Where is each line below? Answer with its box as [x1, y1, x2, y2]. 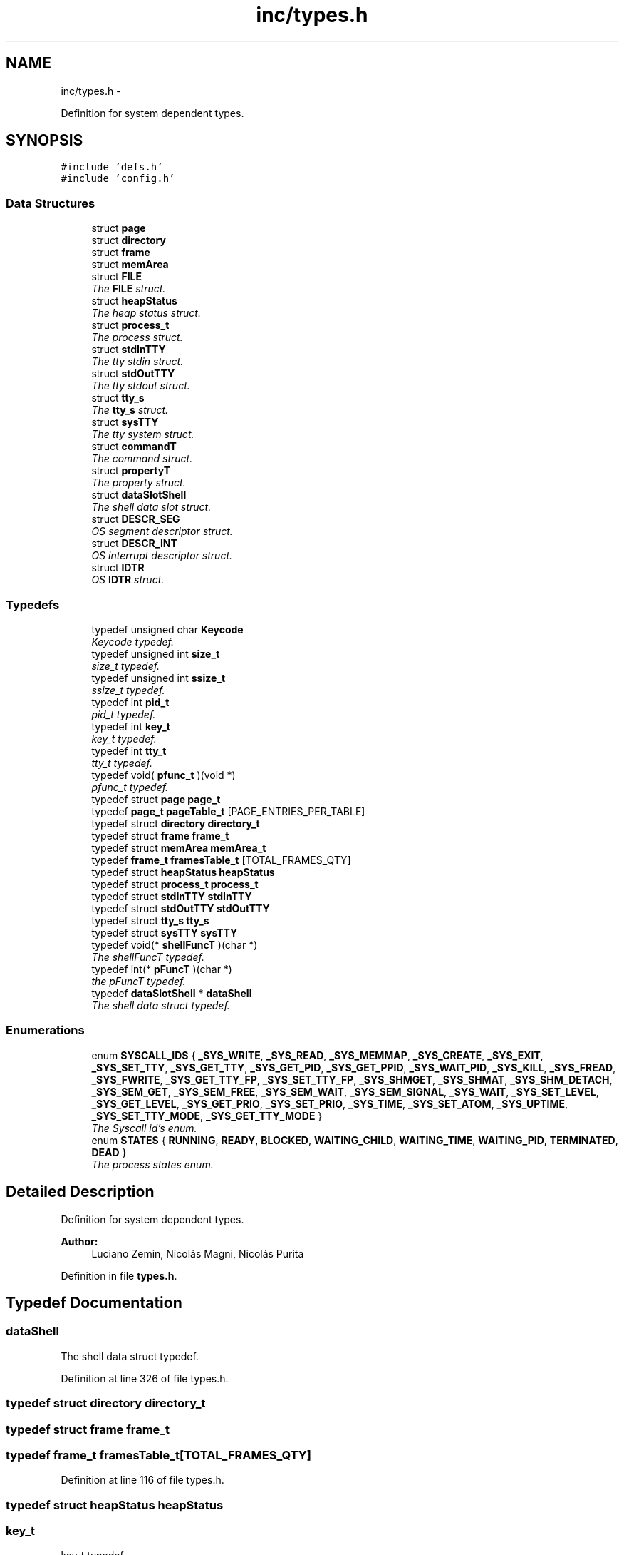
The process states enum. [91, 1158, 214, 1171]
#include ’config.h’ [61, 173, 175, 185]
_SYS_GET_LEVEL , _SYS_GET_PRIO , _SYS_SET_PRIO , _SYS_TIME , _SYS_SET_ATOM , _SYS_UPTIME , [91, 1097, 568, 1110]
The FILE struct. [91, 282, 166, 295]
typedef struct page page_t [91, 792, 221, 805]
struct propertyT [91, 464, 171, 477]
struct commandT [91, 440, 177, 453]
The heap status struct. [91, 307, 201, 320]
